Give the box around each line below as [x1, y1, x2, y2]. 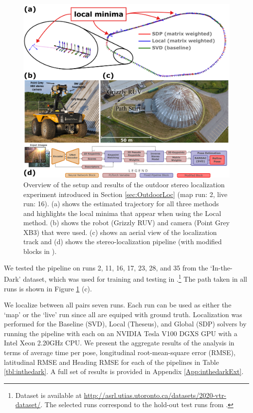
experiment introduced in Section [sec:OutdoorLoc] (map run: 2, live [23, 189, 228, 199]
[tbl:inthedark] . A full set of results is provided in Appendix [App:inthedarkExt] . [4, 366, 244, 377]
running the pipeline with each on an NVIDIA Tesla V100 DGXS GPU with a [4, 328, 237, 338]
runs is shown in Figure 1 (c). [4, 283, 92, 293]
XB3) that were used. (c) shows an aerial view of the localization [23, 227, 217, 237]
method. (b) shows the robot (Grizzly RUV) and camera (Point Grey [23, 217, 230, 228]
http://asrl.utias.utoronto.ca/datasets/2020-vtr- [84, 390, 227, 400]
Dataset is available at [15, 390, 82, 400]
